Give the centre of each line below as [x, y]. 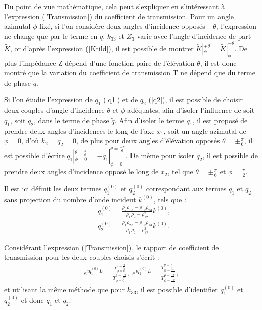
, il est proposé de [220, 120]
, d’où [30, 141]
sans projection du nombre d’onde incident [70, 199]
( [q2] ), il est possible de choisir [196, 100]
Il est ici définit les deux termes [53, 189]
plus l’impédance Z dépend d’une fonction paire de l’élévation [99, 63]
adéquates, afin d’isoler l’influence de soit [191, 110]
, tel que [180, 171]
